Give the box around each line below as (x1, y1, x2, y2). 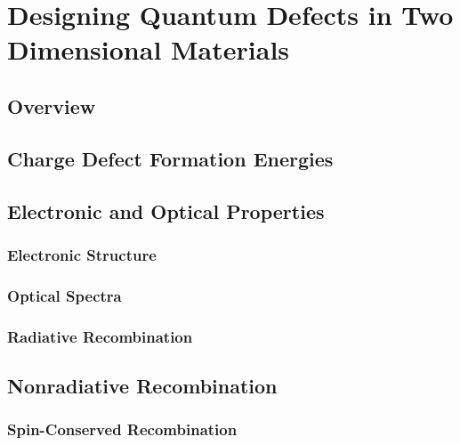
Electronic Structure (7, 243, 157, 265)
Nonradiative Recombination (7, 371, 278, 399)
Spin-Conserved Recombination (7, 418, 238, 441)
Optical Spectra (7, 284, 122, 306)
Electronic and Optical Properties (7, 197, 325, 224)
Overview (7, 92, 96, 119)
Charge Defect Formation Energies (7, 144, 334, 172)
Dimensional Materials (7, 31, 290, 68)
